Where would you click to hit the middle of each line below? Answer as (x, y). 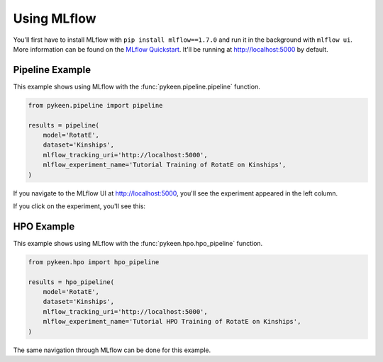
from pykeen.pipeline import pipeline (95, 105)
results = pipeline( (63, 125)
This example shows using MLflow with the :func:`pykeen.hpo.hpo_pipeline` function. (138, 243)
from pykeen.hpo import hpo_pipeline (94, 262)
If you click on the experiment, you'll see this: (79, 206)
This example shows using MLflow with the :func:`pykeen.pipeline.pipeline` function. (137, 86)
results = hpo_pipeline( (71, 282)
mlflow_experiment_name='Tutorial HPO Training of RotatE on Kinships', (172, 322)
